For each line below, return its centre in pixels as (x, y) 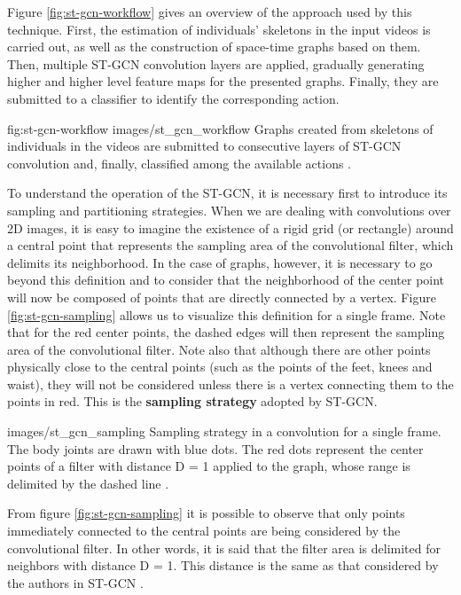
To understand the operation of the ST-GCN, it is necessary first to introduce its (227, 193)
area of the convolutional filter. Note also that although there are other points (219, 349)
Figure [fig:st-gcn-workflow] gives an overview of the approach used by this (210, 12)
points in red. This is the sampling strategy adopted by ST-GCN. (192, 401)
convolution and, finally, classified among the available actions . (179, 163)
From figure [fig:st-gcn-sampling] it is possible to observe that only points (206, 513)
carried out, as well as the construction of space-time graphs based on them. (214, 47)
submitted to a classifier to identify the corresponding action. (173, 98)
